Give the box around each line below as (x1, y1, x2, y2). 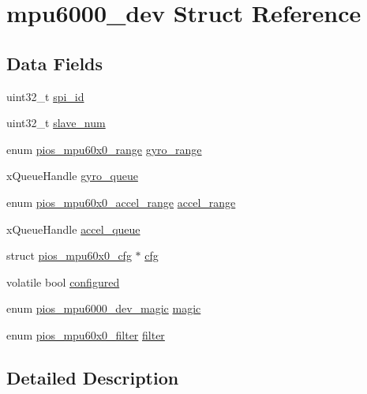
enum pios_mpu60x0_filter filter (6, 326, 165, 343)
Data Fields (6, 51, 103, 75)
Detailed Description (6, 365, 179, 389)
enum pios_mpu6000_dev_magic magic (6, 300, 201, 317)
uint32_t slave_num (6, 114, 106, 131)
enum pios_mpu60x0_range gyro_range (6, 141, 202, 157)
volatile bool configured (6, 273, 120, 290)
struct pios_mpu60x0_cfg (6, 247, 132, 264)
